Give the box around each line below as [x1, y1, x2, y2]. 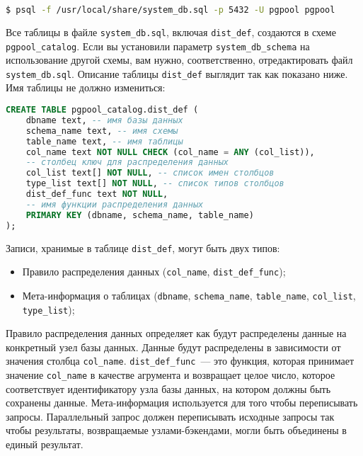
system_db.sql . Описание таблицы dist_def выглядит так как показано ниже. [6, 66, 348, 81]
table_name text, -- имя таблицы [25, 136, 183, 147]
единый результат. [6, 437, 83, 452]
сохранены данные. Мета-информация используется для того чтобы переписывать [6, 395, 358, 410]
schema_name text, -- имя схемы [25, 125, 178, 136]
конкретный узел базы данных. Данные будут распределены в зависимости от [6, 339, 341, 354]
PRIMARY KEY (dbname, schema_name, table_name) [25, 210, 254, 220]
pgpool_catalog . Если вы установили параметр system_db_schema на [6, 38, 310, 53]
